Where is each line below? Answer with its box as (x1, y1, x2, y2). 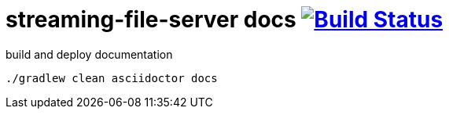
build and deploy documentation (6, 47, 173, 61)
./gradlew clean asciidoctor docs (6, 71, 218, 84)
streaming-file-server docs (6, 6, 296, 33)
